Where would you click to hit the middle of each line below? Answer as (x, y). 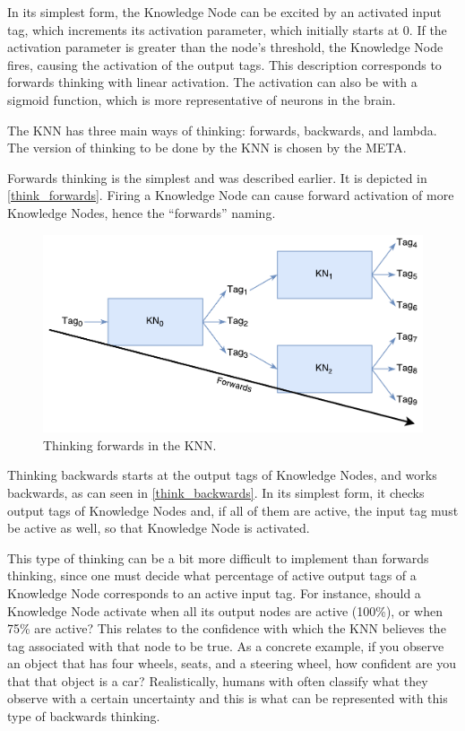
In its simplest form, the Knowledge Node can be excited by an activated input (224, 12)
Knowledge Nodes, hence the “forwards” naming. (142, 212)
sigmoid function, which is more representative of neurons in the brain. (202, 99)
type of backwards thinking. (84, 716)
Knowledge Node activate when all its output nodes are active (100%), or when (225, 610)
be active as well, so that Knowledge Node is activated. (159, 528)
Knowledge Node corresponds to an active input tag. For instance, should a (214, 592)
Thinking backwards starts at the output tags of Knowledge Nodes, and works (222, 475)
